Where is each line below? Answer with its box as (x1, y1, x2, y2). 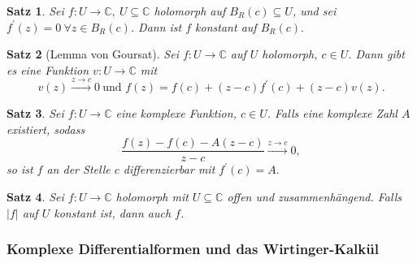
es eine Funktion (7, 61, 89, 78)
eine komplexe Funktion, (115, 105, 237, 122)
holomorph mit (115, 188, 189, 205)
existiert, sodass (7, 120, 85, 137)
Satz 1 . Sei (7, 2, 64, 19)
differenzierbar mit (123, 161, 215, 178)
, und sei (292, 2, 337, 19)
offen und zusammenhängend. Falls (227, 188, 402, 205)
